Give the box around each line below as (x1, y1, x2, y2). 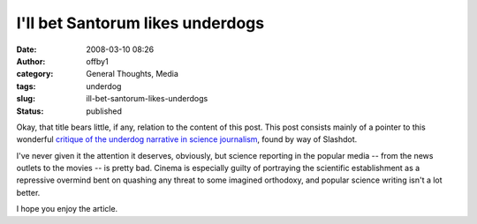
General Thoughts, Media (86, 69, 178, 79)
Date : (16, 44, 37, 55)
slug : (16, 93, 35, 104)
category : (16, 69, 54, 79)
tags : (16, 80, 36, 92)
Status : (16, 106, 44, 116)
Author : (16, 56, 46, 66)
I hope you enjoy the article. (16, 204, 118, 214)
